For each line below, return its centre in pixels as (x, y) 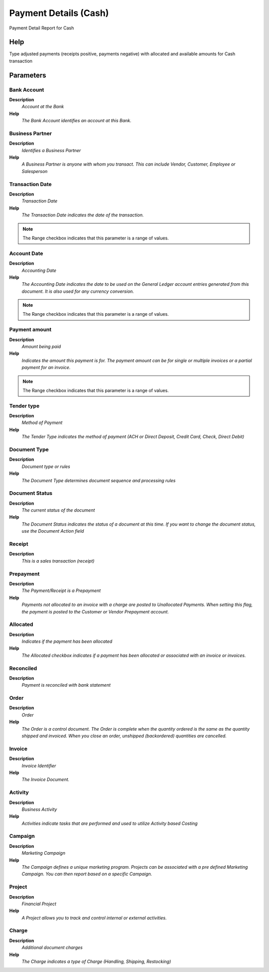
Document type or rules (46, 466)
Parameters (28, 75)
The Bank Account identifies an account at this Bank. (76, 121)
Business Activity (39, 809)
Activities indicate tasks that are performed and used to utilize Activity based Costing (110, 823)
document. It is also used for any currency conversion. (78, 291)
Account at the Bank (43, 107)
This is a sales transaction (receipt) (58, 561)
